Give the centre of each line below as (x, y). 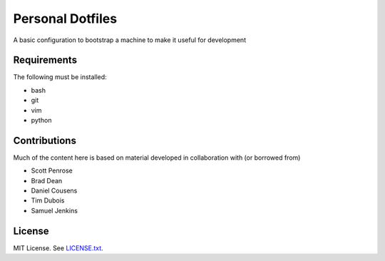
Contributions (45, 140)
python (41, 121)
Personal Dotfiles (65, 19)
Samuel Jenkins (55, 210)
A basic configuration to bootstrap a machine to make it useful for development (129, 40)
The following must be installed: (60, 77)
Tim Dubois (48, 200)
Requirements (45, 60)
